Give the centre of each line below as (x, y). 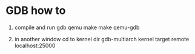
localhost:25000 (35, 46)
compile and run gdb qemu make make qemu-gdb (77, 27)
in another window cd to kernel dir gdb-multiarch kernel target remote (102, 39)
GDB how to (36, 11)
